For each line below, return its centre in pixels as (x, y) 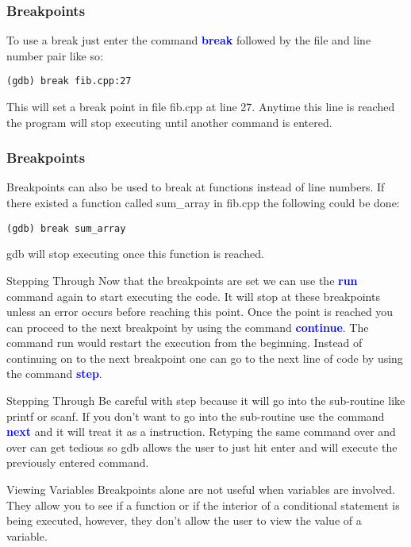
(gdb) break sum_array (66, 228)
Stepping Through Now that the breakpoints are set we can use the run (182, 280)
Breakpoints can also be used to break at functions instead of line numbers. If (196, 187)
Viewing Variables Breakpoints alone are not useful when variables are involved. (201, 489)
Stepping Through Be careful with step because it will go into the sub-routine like (206, 401)
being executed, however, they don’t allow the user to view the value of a (184, 520)
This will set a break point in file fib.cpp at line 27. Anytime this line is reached (201, 107)
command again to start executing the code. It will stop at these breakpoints (193, 296)
